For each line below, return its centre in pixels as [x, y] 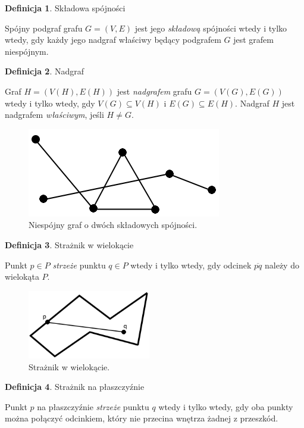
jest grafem [253, 40]
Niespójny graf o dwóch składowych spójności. [113, 225]
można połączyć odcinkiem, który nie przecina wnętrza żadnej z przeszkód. [142, 418]
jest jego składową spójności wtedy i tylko [211, 28]
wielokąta [22, 277]
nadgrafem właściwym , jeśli [54, 115]
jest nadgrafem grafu [154, 91]
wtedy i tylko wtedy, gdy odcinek [191, 265]
